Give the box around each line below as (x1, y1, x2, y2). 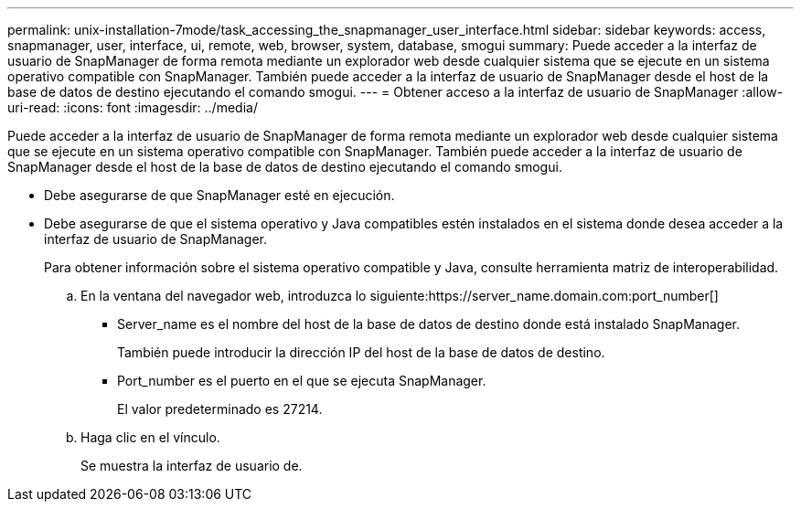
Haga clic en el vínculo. (80, 429, 220, 445)
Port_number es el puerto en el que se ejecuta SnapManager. (117, 373, 486, 388)
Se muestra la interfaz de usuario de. (80, 458, 303, 473)
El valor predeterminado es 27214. (117, 401, 323, 417)
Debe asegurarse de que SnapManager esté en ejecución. (44, 187, 395, 203)
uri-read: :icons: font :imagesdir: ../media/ (7, 100, 258, 115)
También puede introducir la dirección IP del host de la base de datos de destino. (117, 345, 605, 360)
